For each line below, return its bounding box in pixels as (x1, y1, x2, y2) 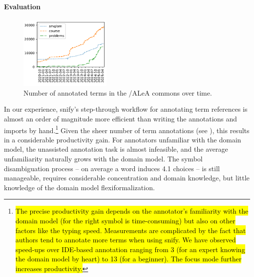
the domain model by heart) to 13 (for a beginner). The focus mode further (15, 254, 242, 264)
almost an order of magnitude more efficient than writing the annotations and (4, 113, 237, 123)
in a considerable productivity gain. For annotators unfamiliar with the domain (4, 134, 241, 144)
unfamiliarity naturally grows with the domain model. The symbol (4, 153, 203, 163)
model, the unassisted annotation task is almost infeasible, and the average (4, 144, 228, 154)
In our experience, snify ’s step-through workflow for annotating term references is (4, 104, 248, 114)
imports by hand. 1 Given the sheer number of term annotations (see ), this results (4, 123, 250, 135)
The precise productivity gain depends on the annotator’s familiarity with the (15, 206, 249, 216)
